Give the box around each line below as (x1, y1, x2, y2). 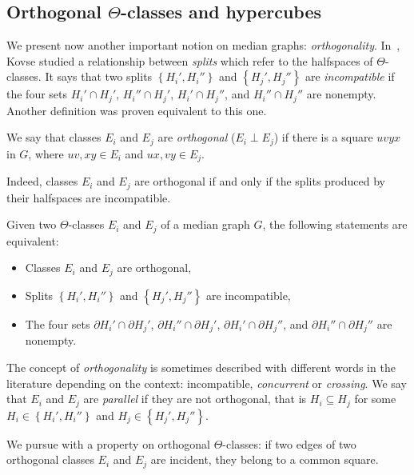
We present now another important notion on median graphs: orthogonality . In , (6, 37, 400, 54)
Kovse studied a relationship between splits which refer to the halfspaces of (6, 52, 373, 69)
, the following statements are (262, 216, 408, 233)
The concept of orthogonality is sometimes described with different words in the (6, 358, 396, 375)
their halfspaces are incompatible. (6, 189, 171, 206)
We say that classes (6, 129, 102, 146)
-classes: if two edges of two (222, 435, 356, 452)
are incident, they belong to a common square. (150, 451, 379, 468)
